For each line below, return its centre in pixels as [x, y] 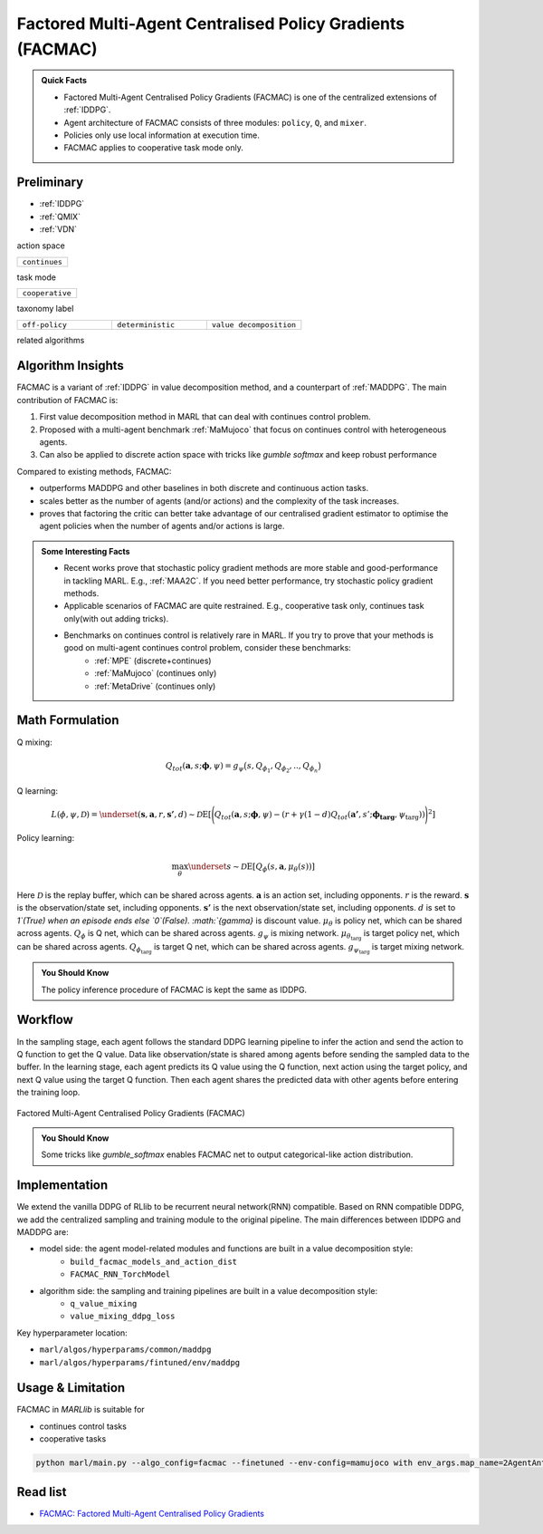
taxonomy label [45, 309]
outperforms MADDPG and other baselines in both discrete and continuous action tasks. [204, 488]
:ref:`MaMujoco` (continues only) [156, 673]
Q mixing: [35, 742]
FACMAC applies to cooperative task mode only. [154, 148]
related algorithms [51, 340]
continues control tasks [83, 1426]
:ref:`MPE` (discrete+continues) [153, 661]
